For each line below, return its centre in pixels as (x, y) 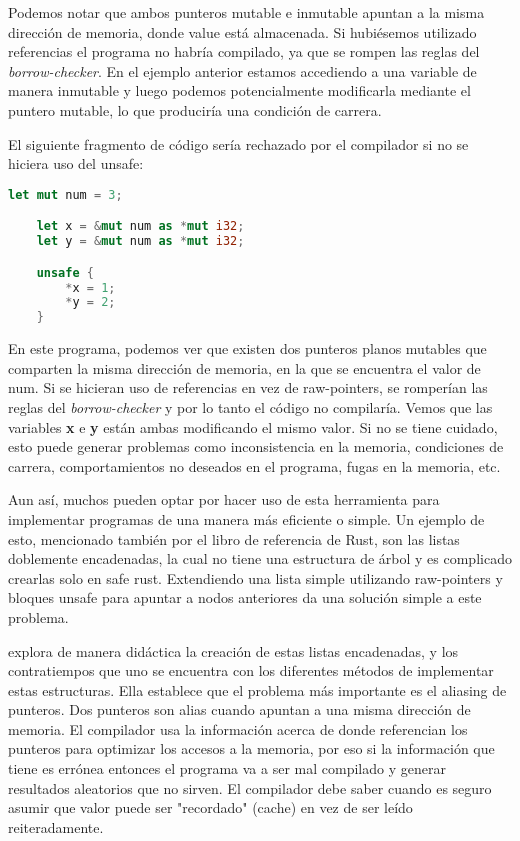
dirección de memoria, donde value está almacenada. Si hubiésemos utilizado (242, 31)
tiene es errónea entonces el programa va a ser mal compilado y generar (227, 768)
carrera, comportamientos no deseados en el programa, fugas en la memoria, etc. (254, 465)
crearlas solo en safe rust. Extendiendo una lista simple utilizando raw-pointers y (255, 577)
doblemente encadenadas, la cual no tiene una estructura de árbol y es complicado (260, 558)
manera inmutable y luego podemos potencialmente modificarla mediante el (239, 90)
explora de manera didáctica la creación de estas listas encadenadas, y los (233, 650)
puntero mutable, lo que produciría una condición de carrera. (195, 109)
